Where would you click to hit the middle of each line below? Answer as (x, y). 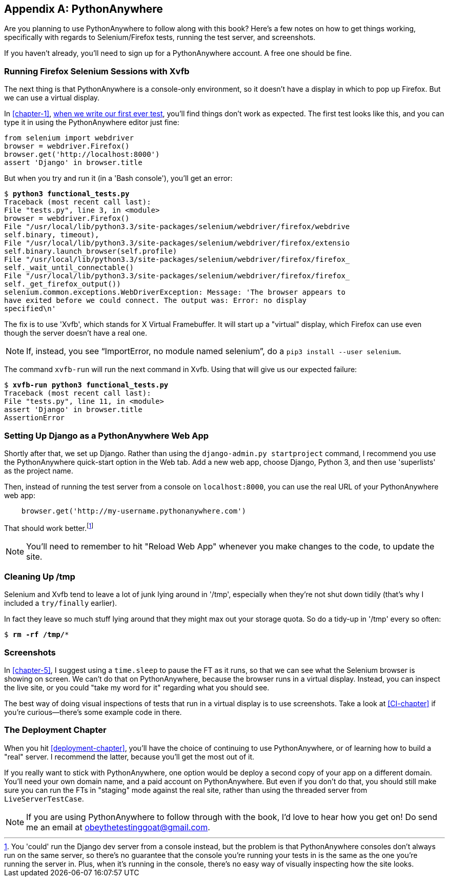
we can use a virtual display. (52, 98)
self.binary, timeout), (52, 235)
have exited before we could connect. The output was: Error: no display (156, 301)
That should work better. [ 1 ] (49, 527)
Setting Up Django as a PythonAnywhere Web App (107, 435)
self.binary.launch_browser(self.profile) (91, 251)
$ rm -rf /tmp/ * (37, 635)
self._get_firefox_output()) (63, 284)
